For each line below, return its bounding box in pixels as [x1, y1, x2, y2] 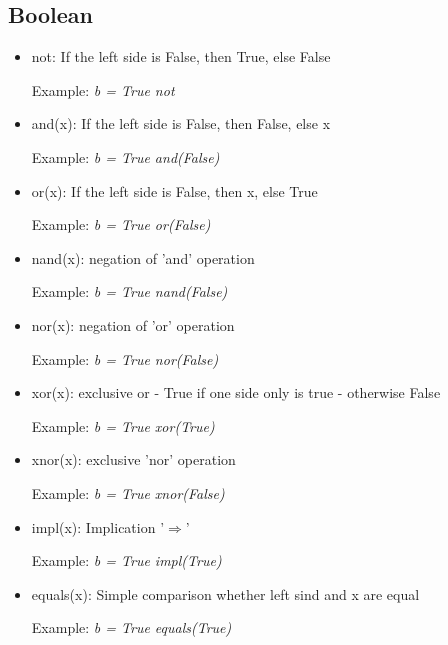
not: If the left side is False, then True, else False [31, 46, 331, 67]
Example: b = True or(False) [31, 214, 211, 235]
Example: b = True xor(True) [31, 415, 215, 436]
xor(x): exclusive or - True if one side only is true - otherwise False [31, 382, 441, 403]
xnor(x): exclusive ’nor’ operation [31, 449, 236, 470]
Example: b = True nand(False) [31, 281, 228, 302]
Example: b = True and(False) [31, 146, 220, 167]
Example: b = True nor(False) [31, 348, 219, 369]
